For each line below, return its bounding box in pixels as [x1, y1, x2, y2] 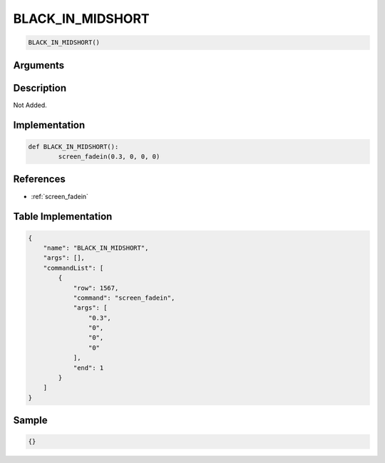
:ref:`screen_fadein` [31, 192, 89, 200]
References [13, 173, 66, 185]
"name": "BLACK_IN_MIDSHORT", [43, 243, 149, 252]
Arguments [13, 59, 65, 71]
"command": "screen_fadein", [73, 293, 175, 302]
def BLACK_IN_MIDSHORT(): [28, 143, 119, 151]
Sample [13, 414, 48, 427]
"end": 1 [73, 364, 104, 372]
